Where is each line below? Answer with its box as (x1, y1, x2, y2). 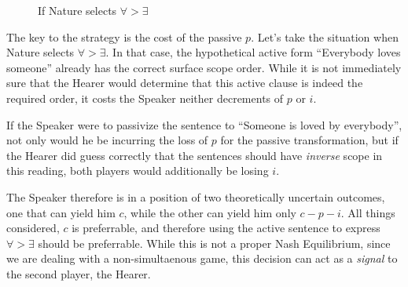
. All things (340, 204, 395, 220)
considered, (6, 220, 60, 236)
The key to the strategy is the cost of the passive (6, 28, 242, 45)
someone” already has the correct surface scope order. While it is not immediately (6, 59, 402, 75)
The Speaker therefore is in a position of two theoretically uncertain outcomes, (6, 188, 385, 205)
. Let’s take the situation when (251, 28, 399, 45)
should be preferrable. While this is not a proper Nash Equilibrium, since (38, 234, 391, 251)
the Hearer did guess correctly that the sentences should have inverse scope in (6, 147, 383, 163)
